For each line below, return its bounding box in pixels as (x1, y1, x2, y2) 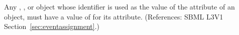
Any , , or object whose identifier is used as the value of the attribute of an (4, 1, 235, 11)
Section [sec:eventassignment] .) (4, 21, 100, 31)
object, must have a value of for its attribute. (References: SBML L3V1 (4, 11, 223, 21)
